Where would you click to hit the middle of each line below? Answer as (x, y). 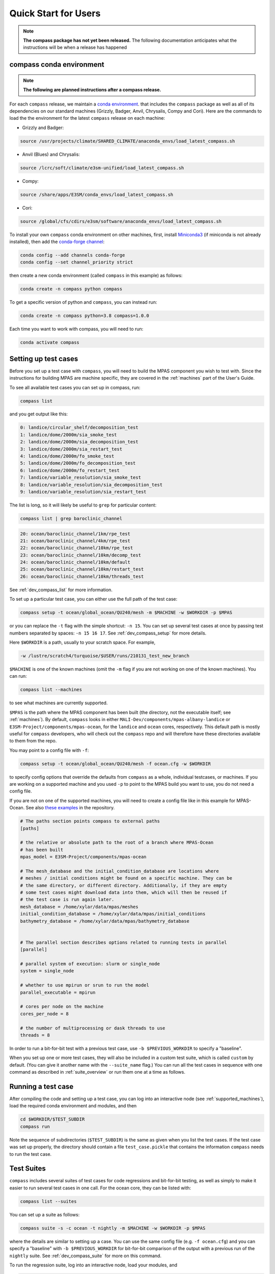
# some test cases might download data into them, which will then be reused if (123, 893)
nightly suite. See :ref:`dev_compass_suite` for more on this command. (85, 1256)
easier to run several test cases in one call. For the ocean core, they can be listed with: (100, 1188)
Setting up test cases (44, 359)
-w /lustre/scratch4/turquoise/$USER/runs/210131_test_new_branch (105, 656)
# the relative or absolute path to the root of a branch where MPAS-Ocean (117, 843)
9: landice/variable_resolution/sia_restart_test (83, 492)
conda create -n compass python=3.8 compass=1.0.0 (85, 316)
